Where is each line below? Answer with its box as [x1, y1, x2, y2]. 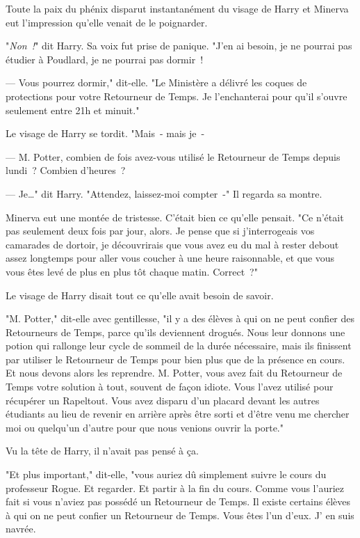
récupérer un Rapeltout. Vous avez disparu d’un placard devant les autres [6, 393, 320, 407]
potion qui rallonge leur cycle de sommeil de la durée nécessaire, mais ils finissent [6, 338, 352, 353]
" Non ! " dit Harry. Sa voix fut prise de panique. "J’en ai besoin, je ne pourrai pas [6, 38, 352, 53]
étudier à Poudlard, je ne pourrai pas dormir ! [6, 52, 204, 66]
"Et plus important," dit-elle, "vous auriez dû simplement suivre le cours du [6, 467, 327, 482]
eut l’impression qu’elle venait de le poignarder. [6, 15, 208, 29]
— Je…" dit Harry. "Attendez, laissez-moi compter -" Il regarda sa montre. [6, 186, 322, 200]
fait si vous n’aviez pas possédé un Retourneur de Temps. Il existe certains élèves [6, 494, 350, 509]
